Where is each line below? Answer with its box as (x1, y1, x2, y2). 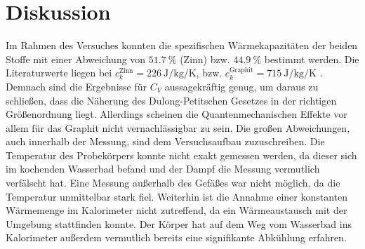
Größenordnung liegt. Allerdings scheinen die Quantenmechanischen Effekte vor (6, 107, 347, 121)
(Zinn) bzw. (180, 51, 230, 66)
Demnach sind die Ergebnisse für (6, 79, 147, 93)
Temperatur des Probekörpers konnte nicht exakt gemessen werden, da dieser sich (6, 147, 357, 162)
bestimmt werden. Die (264, 51, 359, 66)
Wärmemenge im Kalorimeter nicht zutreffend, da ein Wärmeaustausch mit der (6, 203, 347, 217)
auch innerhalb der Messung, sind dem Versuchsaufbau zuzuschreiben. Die (6, 134, 325, 149)
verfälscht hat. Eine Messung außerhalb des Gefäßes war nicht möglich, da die (6, 175, 340, 190)
